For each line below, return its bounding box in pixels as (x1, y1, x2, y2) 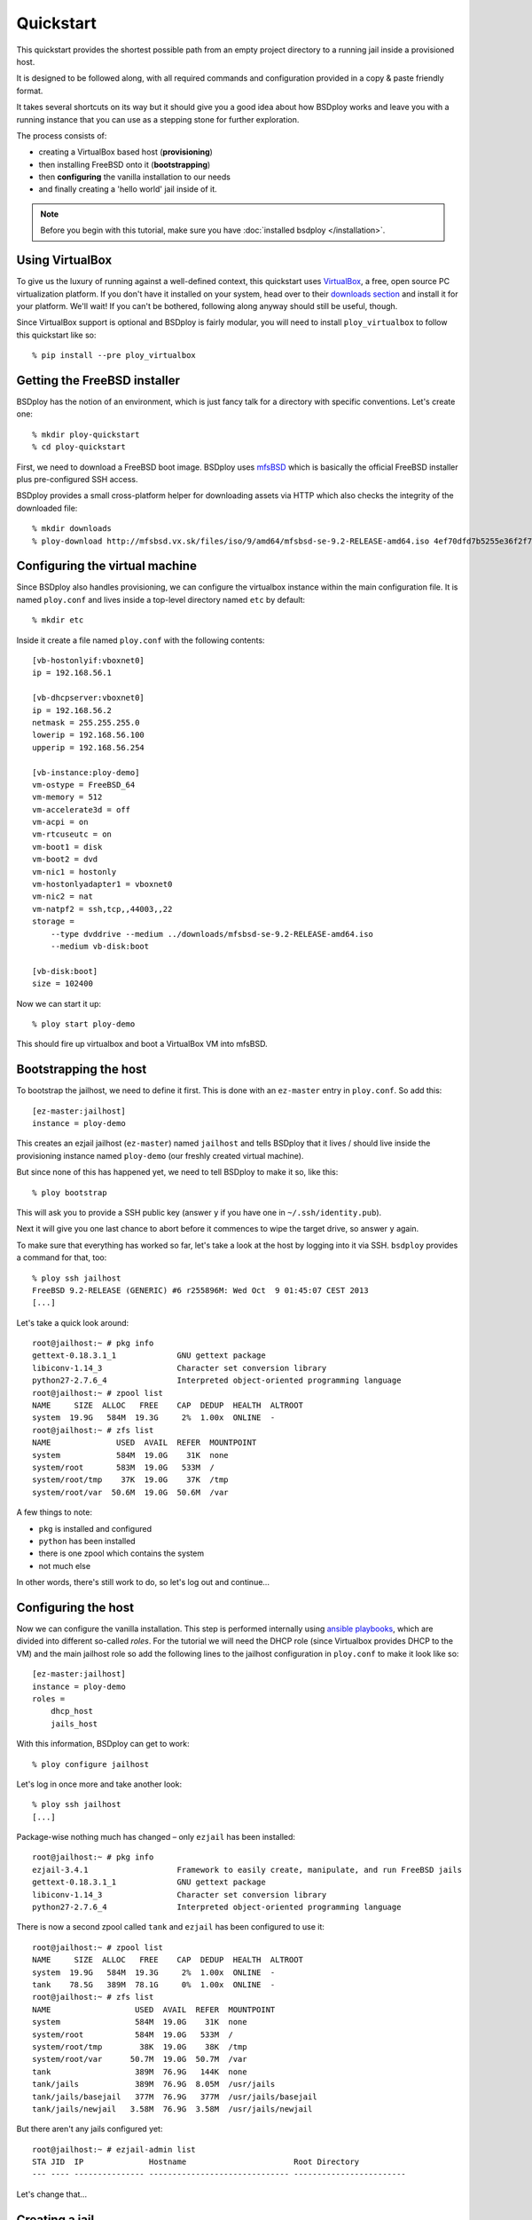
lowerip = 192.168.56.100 (32, 730, 145, 741)
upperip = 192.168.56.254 (32, 742, 145, 752)
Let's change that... (16, 2189, 88, 2200)
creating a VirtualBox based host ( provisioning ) (38, 147, 213, 157)
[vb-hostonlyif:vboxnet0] (32, 655, 145, 665)
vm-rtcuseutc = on (32, 829, 113, 839)
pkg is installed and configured (38, 1523, 153, 1534)
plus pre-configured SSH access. (16, 473, 138, 484)
